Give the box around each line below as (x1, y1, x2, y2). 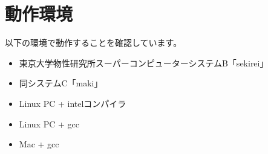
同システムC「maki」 (19, 77, 103, 89)
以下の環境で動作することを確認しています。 (5, 36, 182, 49)
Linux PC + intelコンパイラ (19, 97, 126, 109)
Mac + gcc (19, 138, 59, 150)
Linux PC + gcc (19, 117, 79, 130)
